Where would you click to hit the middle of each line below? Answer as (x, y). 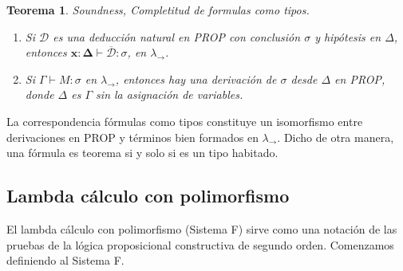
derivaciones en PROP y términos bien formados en (132, 137)
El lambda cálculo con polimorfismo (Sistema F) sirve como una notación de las (202, 228)
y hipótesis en (348, 36)
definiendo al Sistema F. (65, 260)
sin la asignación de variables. (170, 94)
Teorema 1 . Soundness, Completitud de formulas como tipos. (158, 10)
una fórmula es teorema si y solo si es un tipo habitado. (142, 153)
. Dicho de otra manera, (336, 137)
